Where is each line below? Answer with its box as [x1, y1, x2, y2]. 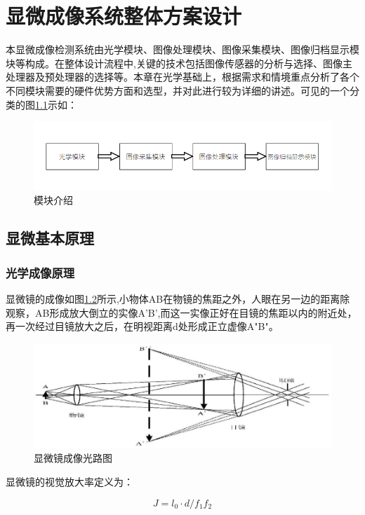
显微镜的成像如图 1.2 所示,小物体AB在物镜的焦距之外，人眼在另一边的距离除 [6, 291, 350, 305]
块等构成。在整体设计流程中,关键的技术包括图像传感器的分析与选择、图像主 [6, 55, 352, 70]
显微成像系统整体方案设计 [6, 1, 242, 30]
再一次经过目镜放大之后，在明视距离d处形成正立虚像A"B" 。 [6, 319, 279, 334]
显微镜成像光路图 [34, 451, 112, 465]
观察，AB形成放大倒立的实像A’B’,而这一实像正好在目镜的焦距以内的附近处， [6, 305, 357, 320]
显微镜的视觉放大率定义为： [6, 474, 133, 489]
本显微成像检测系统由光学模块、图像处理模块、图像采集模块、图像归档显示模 [6, 42, 359, 57]
